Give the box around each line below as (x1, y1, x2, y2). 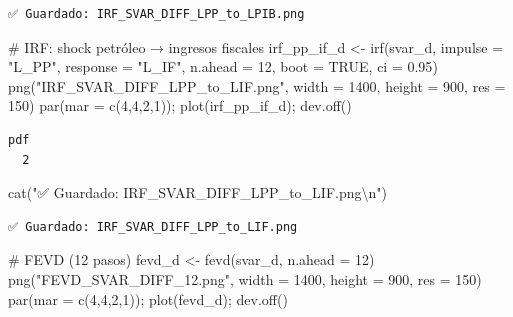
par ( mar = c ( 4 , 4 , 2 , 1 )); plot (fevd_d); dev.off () (8, 288, 288, 309)
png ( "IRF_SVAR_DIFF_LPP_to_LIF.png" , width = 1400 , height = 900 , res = (8, 75, 506, 96)
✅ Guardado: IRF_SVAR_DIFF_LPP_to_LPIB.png (8, 7, 305, 21)
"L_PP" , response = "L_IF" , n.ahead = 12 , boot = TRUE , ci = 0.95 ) (8, 56, 438, 77)
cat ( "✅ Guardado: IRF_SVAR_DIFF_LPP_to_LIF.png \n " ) (8, 182, 387, 203)
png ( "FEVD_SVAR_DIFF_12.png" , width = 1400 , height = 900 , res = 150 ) (8, 268, 482, 289)
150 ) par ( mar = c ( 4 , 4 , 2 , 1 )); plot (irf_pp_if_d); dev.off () (8, 95, 352, 116)
